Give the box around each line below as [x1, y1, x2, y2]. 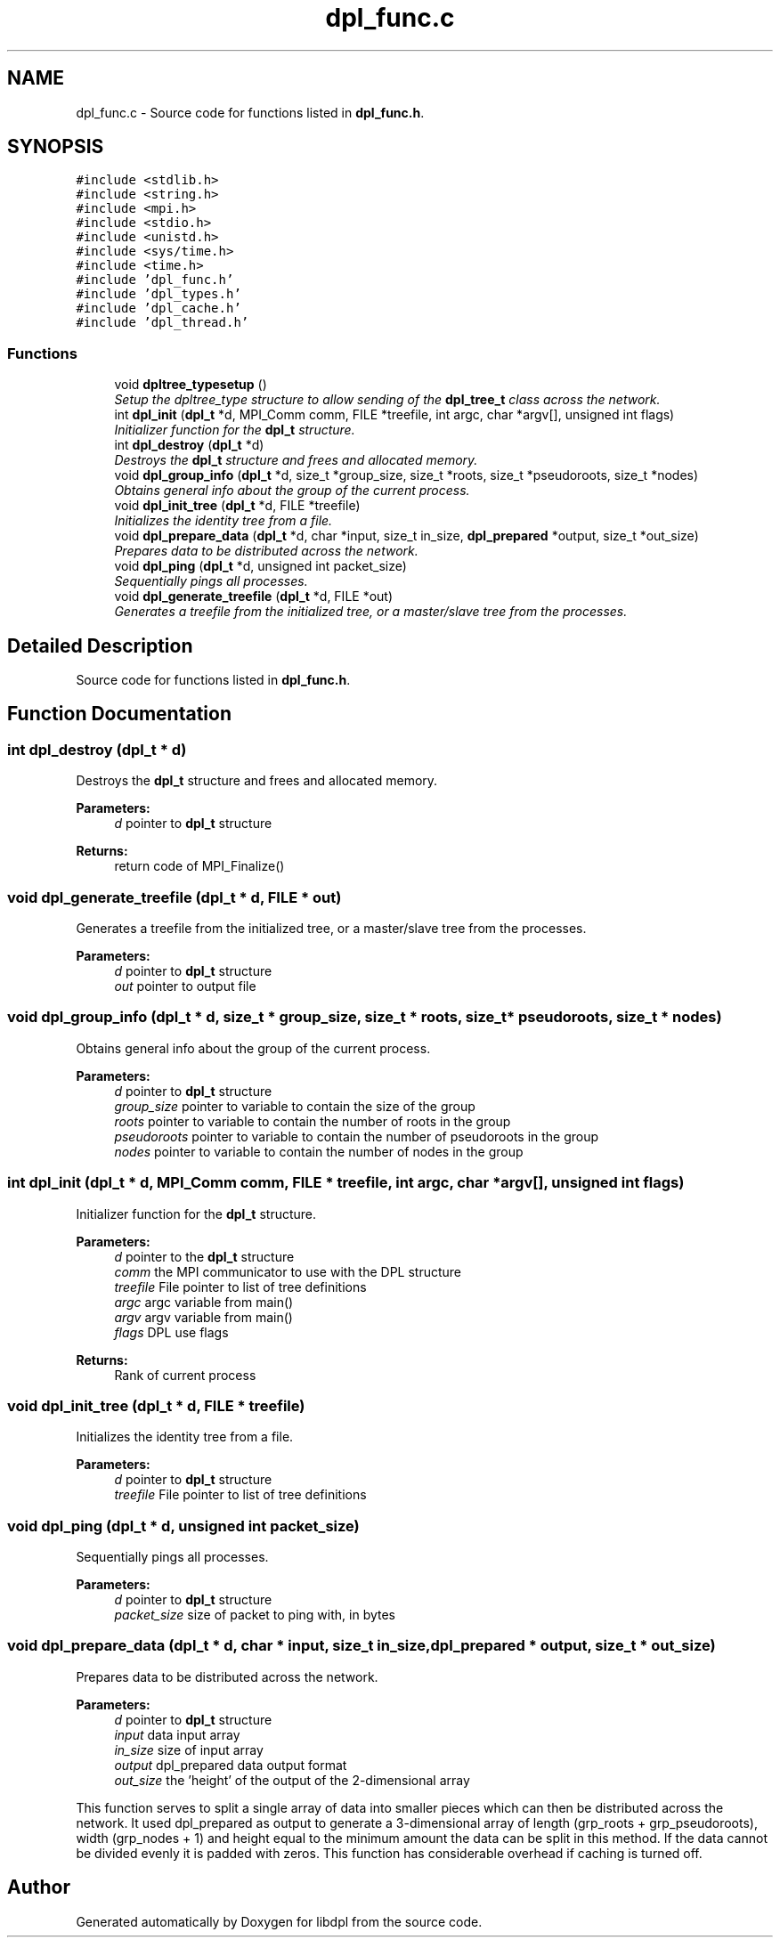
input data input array [114, 1726, 240, 1742]
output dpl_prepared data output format [114, 1757, 347, 1773]
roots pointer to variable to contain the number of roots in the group [114, 1113, 511, 1129]
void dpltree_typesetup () [114, 377, 267, 393]
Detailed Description [7, 634, 193, 657]
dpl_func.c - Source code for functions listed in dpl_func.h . [76, 104, 425, 120]
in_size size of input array [114, 1741, 264, 1757]
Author [7, 1876, 70, 1899]
